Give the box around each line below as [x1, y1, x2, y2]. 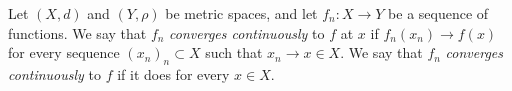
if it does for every [117, 63, 230, 84]
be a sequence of [388, 3, 489, 23]
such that [205, 42, 263, 63]
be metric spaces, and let [165, 3, 318, 23]
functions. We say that [8, 22, 147, 43]
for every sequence [8, 42, 120, 63]
